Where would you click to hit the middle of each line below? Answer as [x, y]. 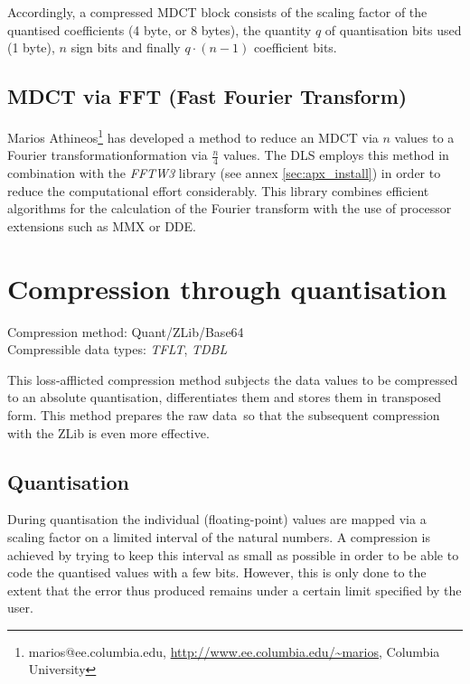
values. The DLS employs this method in [336, 155]
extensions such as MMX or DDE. [102, 225]
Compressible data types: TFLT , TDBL [117, 349]
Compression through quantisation [227, 288]
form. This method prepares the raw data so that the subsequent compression [224, 414]
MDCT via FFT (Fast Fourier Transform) [207, 96]
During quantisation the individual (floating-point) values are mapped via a [217, 519]
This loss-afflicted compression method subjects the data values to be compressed [233, 379]
